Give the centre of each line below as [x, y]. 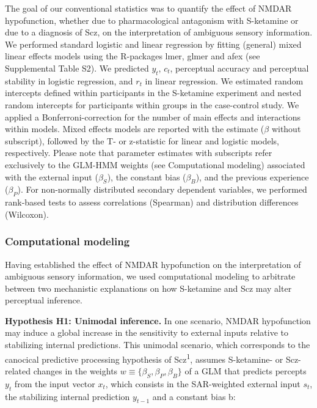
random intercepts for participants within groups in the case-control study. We [152, 104]
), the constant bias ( [147, 176]
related [18, 370]
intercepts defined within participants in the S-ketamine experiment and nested [153, 93]
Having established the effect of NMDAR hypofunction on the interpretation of [153, 264]
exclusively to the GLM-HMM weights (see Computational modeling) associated [155, 164]
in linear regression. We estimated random [224, 80]
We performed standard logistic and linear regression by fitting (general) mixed [153, 44]
